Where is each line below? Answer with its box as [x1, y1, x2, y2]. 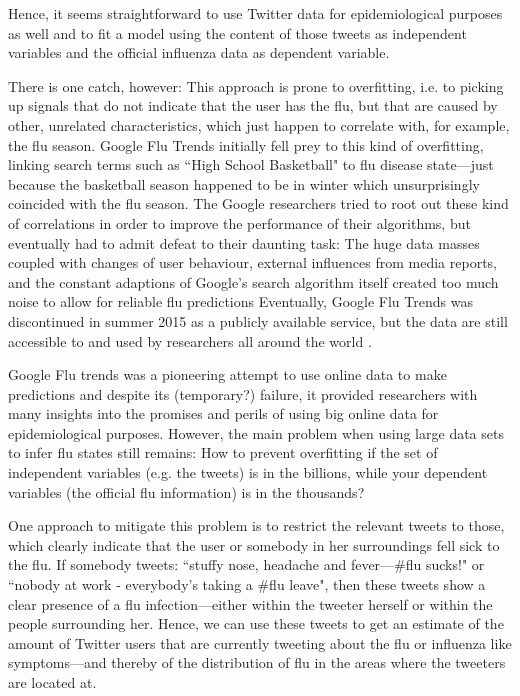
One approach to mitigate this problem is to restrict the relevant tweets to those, [8, 515, 505, 536]
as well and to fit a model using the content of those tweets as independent [8, 22, 467, 43]
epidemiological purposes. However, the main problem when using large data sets [8, 422, 504, 443]
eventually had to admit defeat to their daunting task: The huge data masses [8, 232, 480, 253]
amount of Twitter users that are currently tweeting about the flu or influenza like [8, 632, 512, 653]
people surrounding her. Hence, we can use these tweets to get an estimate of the [8, 613, 504, 634]
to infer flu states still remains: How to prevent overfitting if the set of [8, 442, 438, 463]
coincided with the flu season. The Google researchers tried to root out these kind [8, 193, 509, 214]
